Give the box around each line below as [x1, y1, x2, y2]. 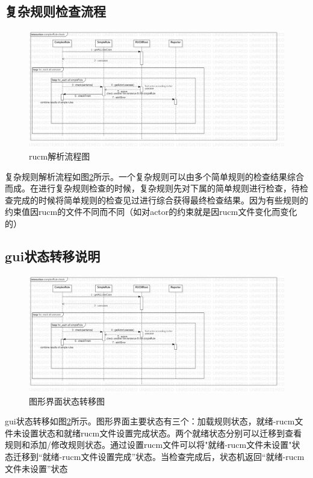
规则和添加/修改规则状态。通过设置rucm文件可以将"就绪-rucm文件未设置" [5, 438, 292, 451]
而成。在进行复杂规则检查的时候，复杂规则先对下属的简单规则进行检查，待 [5, 182, 300, 194]
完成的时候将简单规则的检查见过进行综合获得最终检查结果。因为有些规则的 [13, 193, 308, 206]
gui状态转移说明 [5, 246, 101, 265]
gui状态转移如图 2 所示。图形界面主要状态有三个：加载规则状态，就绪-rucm [5, 415, 295, 427]
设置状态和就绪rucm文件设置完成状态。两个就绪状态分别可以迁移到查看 [21, 426, 302, 439]
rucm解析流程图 [29, 149, 90, 162]
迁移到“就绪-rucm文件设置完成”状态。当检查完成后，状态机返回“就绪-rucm [13, 450, 305, 462]
